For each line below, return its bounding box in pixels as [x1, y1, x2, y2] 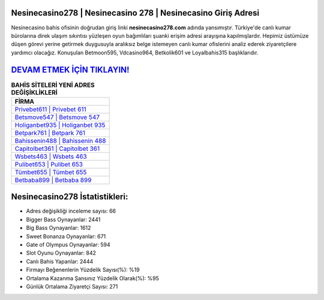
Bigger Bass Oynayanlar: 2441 [26, 216, 101, 223]
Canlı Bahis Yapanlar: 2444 [26, 257, 94, 265]
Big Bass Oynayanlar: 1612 [26, 225, 91, 232]
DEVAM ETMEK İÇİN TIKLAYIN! [11, 65, 130, 75]
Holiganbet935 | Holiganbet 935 [14, 120, 106, 129]
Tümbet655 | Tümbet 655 [14, 168, 87, 176]
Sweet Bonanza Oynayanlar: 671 [26, 232, 106, 240]
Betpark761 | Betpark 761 [14, 129, 86, 137]
